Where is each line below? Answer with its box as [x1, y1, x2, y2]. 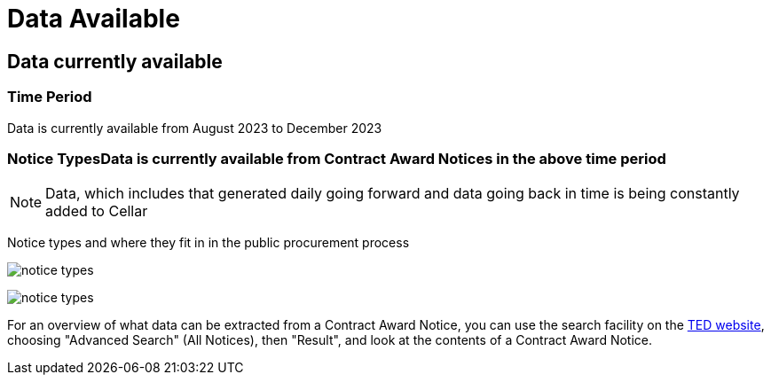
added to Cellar [45, 202, 148, 221]
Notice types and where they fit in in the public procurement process [7, 235, 410, 251]
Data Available [7, 4, 180, 34]
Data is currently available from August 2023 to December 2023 [7, 120, 382, 136]
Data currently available [7, 50, 223, 73]
